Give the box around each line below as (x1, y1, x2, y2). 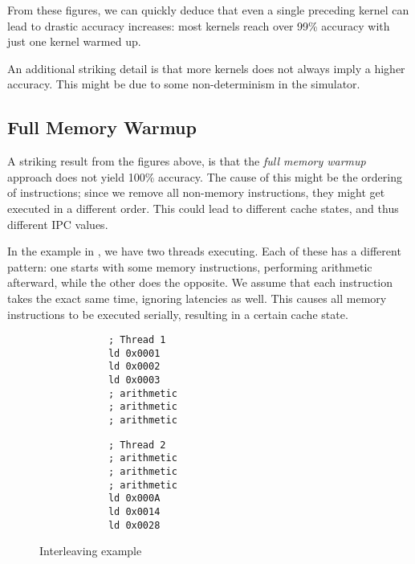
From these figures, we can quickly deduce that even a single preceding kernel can (7, 2, 409, 18)
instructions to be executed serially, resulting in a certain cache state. (7, 305, 348, 322)
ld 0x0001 (108, 347, 161, 359)
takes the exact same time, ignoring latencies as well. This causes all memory (7, 289, 387, 306)
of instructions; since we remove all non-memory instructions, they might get (7, 184, 385, 201)
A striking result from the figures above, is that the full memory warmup (7, 153, 366, 170)
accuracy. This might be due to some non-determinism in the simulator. (7, 76, 360, 92)
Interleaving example (39, 542, 142, 559)
